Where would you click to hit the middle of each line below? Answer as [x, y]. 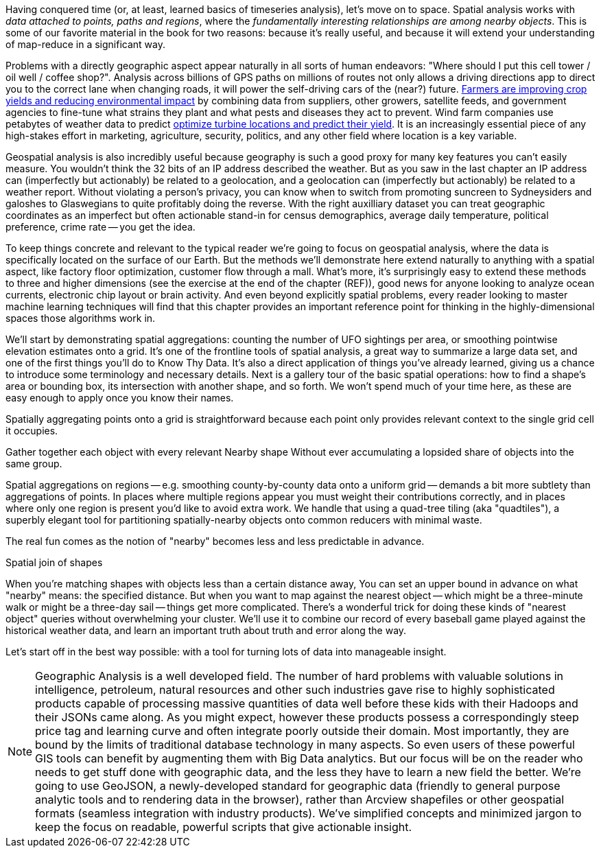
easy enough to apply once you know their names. [120, 398]
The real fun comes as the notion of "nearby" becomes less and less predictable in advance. [215, 541]
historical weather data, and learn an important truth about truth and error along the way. [206, 630]
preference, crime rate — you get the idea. [101, 227]
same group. [34, 464]
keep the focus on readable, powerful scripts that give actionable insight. [224, 827]
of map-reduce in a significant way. [85, 44]
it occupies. [32, 431]
